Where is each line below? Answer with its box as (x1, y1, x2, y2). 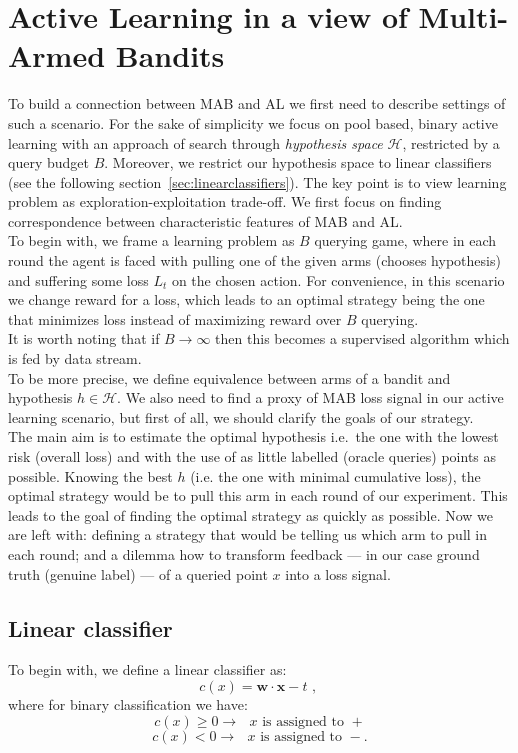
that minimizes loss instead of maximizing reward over (8, 308, 342, 329)
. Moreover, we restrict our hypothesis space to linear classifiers (104, 152, 492, 173)
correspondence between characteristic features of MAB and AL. (8, 210, 403, 231)
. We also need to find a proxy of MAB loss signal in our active (117, 387, 504, 408)
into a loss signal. (285, 563, 391, 584)
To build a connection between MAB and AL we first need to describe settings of (8, 93, 506, 114)
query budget (8, 152, 89, 173)
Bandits (115, 35, 225, 76)
